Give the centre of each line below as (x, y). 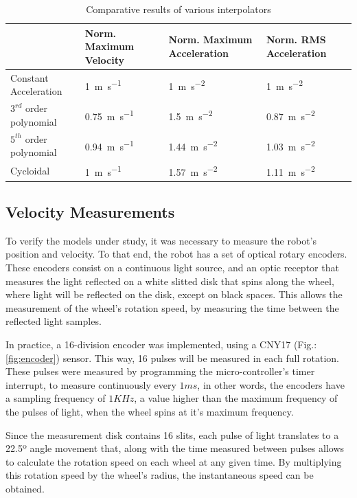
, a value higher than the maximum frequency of (236, 398)
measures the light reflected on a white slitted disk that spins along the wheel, (170, 281)
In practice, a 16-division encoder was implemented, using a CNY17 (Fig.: (161, 344)
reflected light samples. (54, 321)
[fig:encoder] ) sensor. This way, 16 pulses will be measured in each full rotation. (172, 358)
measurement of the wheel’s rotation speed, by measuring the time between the (172, 307)
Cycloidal (30, 170)
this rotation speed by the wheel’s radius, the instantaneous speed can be (160, 475)
